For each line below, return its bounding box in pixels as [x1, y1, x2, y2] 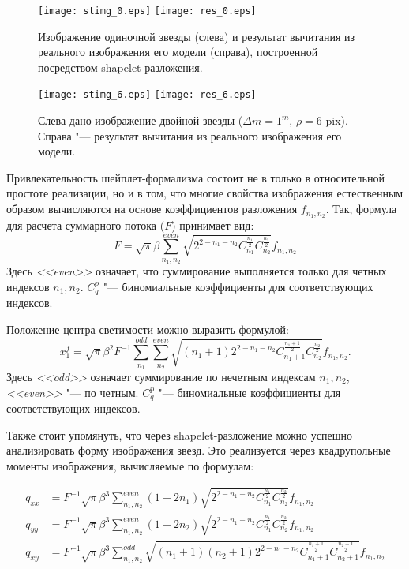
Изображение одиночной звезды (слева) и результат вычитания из [38, 28, 355, 44]
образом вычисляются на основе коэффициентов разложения [6, 200, 298, 217]
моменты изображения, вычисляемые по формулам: [6, 457, 254, 474]
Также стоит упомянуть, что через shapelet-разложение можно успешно [6, 426, 352, 443]
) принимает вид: [171, 216, 254, 233]
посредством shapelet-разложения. [38, 58, 203, 75]
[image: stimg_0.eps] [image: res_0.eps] [38, 6, 257, 17]
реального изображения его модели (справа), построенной [38, 43, 318, 60]
